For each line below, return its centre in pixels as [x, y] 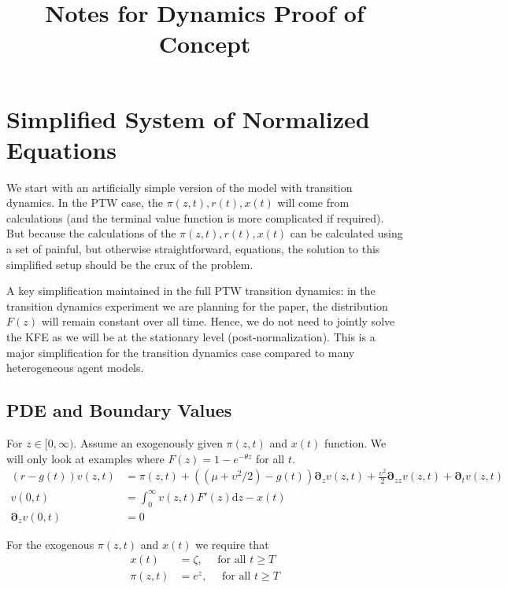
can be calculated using [346, 233]
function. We [355, 443]
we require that [232, 544]
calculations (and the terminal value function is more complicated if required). [195, 217]
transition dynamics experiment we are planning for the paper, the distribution [197, 306]
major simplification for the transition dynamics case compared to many [181, 352]
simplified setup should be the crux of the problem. [130, 264]
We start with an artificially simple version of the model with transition [179, 187]
